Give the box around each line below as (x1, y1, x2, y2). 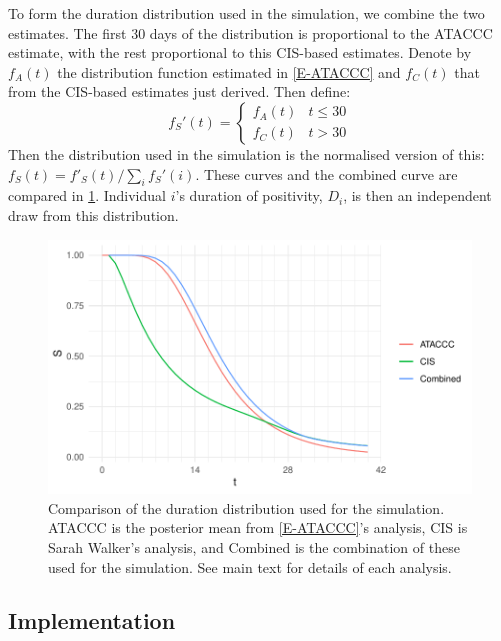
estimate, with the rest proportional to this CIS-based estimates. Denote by (8, 42, 472, 63)
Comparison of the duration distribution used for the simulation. (48, 497, 445, 518)
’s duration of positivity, (175, 185, 323, 206)
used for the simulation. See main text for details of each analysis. (48, 556, 452, 577)
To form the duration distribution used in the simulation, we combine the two (8, 3, 485, 23)
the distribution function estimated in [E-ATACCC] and (57, 61, 401, 82)
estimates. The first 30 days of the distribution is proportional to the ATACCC (8, 22, 493, 43)
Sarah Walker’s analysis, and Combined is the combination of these (48, 536, 460, 557)
